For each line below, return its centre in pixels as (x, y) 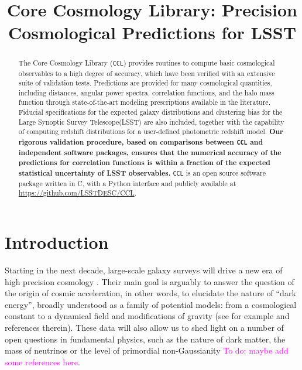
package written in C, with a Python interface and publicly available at (127, 183)
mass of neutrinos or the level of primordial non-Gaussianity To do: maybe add (147, 350)
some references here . (42, 362)
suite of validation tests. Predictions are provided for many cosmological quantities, (145, 83)
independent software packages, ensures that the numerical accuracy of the (150, 152)
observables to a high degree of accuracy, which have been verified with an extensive (147, 73)
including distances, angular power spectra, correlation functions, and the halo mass (146, 92)
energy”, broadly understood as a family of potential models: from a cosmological (151, 304)
